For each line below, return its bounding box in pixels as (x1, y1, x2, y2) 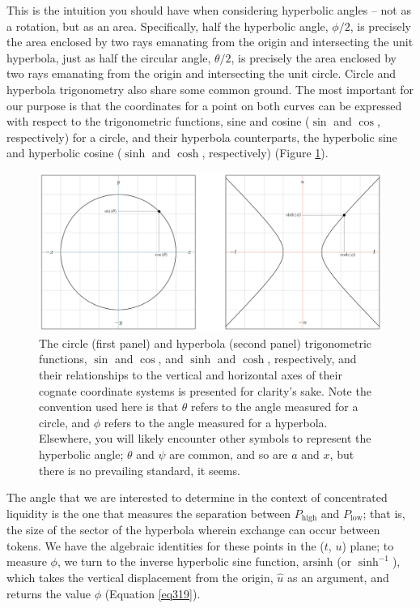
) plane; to (342, 537, 394, 554)
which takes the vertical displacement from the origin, (6, 568, 274, 585)
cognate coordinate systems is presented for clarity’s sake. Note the (39, 382, 371, 399)
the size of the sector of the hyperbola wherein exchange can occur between (6, 521, 380, 538)
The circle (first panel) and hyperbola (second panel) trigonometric (39, 334, 372, 351)
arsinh (303, 557, 333, 569)
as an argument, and (286, 568, 389, 585)
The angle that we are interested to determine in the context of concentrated (6, 489, 388, 506)
